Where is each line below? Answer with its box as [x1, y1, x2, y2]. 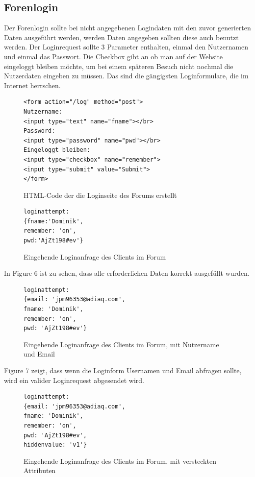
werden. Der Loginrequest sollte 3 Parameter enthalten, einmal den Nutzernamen [4, 42, 248, 52]
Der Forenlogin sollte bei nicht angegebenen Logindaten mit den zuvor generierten [4, 23, 251, 33]
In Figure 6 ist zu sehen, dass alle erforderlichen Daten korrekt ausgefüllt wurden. [4, 268, 250, 278]
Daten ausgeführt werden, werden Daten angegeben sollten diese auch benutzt [4, 32, 239, 42]
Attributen [24, 465, 56, 476]
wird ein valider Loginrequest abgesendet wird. [4, 375, 144, 385]
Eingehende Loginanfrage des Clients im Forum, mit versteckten [24, 455, 216, 466]
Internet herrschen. [4, 80, 61, 90]
